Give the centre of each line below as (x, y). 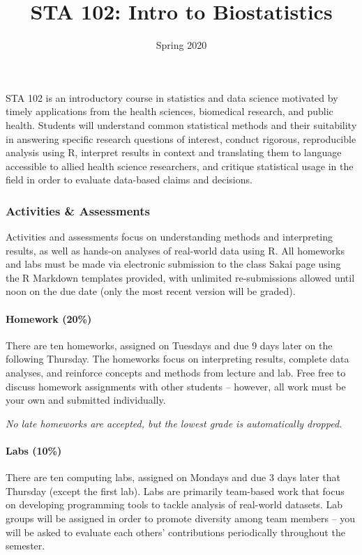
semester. (25, 546)
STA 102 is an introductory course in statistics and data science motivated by (172, 97)
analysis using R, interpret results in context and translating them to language (174, 152)
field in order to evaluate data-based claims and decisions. (129, 180)
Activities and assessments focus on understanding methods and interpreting (169, 237)
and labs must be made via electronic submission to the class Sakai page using (173, 264)
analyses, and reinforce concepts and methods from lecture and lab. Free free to (176, 373)
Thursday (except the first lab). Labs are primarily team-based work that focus (175, 491)
